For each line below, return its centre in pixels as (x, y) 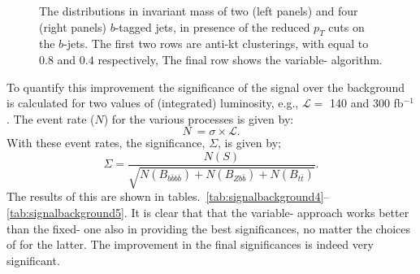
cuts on (346, 26)
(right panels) (73, 26)
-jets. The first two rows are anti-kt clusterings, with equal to (216, 43)
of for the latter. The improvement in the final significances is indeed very (190, 244)
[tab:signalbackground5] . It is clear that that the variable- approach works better (208, 212)
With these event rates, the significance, (106, 143)
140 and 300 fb (367, 103)
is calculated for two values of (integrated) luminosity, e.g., (153, 103)
